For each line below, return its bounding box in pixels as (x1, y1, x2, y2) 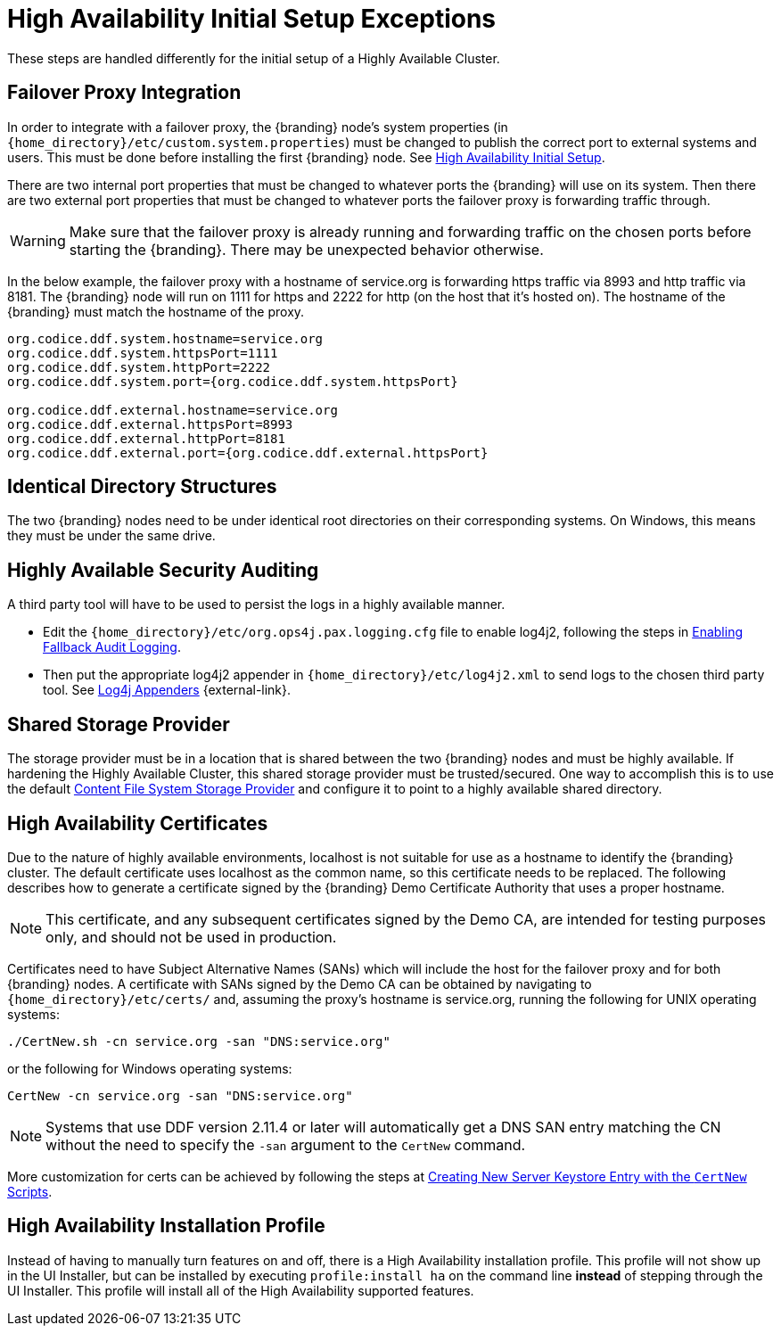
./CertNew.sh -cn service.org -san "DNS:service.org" (7, 1033, 390, 1049)
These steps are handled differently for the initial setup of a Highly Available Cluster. (7, 50, 500, 66)
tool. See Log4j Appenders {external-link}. (43, 682, 292, 698)
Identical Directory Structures (7, 475, 277, 498)
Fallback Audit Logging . (43, 639, 181, 655)
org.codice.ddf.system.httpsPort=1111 (7, 345, 278, 360)
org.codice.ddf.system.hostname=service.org (7, 331, 324, 346)
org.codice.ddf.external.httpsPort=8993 (7, 416, 293, 432)
